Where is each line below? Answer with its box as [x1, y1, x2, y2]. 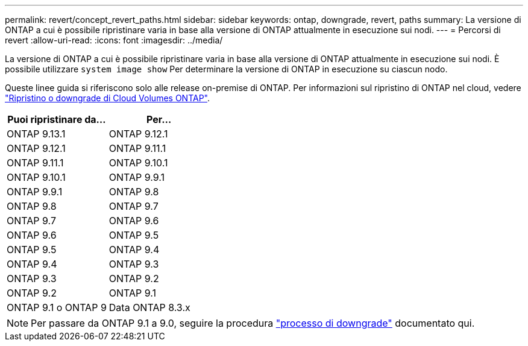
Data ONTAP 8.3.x [108, 301, 190, 313]
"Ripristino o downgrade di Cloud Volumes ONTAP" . [5, 93, 210, 103]
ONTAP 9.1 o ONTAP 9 [7, 301, 107, 313]
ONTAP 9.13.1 [7, 128, 66, 140]
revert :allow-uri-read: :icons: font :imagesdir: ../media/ [5, 35, 223, 45]
